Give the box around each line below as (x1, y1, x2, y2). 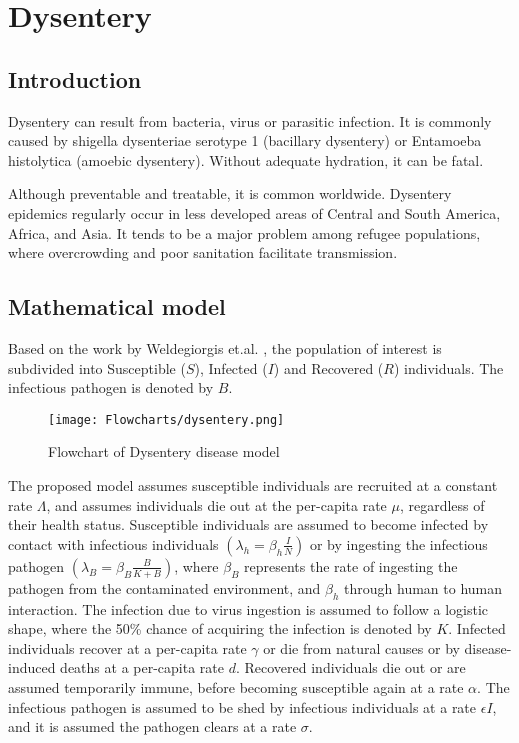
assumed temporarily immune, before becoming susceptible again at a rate (8, 676, 464, 697)
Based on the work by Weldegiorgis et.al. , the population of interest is (8, 337, 442, 358)
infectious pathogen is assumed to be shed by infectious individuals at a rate (8, 696, 477, 717)
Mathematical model (8, 291, 226, 322)
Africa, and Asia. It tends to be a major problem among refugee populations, (8, 222, 481, 243)
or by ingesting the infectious (309, 533, 488, 554)
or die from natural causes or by (263, 637, 460, 658)
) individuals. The (393, 357, 504, 378)
